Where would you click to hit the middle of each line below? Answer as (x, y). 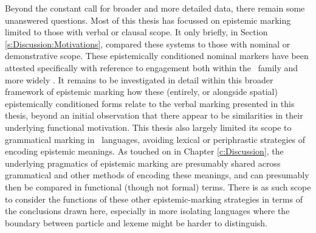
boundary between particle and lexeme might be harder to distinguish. (136, 222)
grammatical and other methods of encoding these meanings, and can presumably (157, 175)
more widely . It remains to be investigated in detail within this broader (139, 79)
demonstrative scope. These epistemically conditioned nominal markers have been (157, 56)
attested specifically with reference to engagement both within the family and (152, 67)
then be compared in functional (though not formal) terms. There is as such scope (158, 186)
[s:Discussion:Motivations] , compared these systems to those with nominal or (148, 43)
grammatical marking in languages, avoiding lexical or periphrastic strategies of (155, 139)
